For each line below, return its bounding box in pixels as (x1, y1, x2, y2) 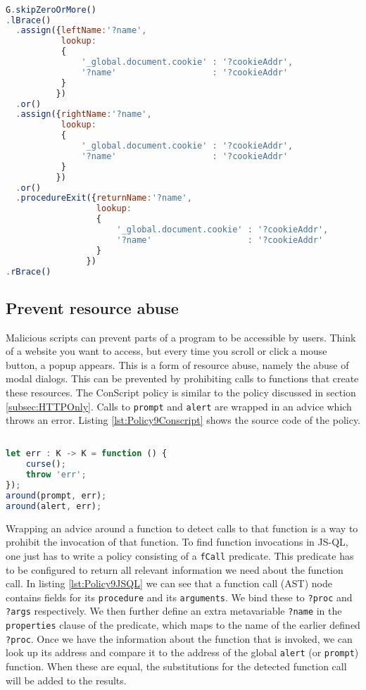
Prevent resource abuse (6, 296, 179, 318)
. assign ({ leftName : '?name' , (15, 25, 147, 36)
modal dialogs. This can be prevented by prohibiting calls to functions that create (6, 371, 359, 386)
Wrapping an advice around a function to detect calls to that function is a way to (6, 520, 358, 535)
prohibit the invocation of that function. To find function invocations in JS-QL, (6, 534, 348, 549)
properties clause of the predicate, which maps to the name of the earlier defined (6, 617, 360, 632)
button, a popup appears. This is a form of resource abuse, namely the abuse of (6, 357, 349, 372)
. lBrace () (6, 15, 51, 25)
